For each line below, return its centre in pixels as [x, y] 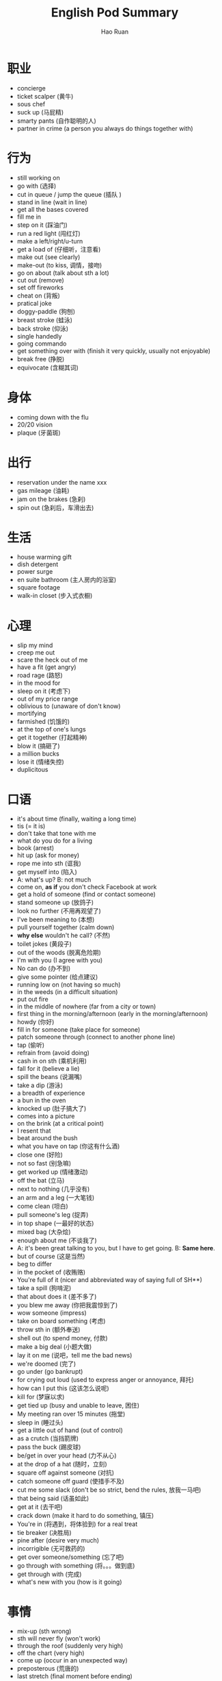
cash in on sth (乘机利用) [52, 1061]
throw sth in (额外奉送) [48, 1330]
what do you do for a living [54, 840]
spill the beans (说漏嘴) [50, 1077]
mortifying [31, 714]
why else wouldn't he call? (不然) [64, 935]
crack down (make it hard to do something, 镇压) [85, 1516]
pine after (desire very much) [58, 1540]
